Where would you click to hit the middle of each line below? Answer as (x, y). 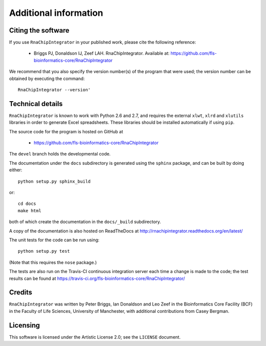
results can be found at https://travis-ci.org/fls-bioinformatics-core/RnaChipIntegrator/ (97, 278)
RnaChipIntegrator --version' (54, 90)
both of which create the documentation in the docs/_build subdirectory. (85, 222)
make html (30, 211)
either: (16, 170)
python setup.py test (44, 251)
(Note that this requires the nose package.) (53, 262)
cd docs (27, 204)
